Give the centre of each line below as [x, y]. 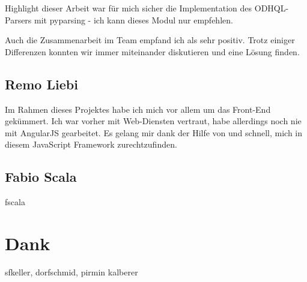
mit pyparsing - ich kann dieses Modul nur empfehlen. [134, 19]
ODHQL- [272, 8]
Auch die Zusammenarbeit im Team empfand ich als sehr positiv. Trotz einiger [150, 40]
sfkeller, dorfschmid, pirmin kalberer [71, 271]
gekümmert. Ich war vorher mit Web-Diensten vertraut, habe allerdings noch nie [153, 121]
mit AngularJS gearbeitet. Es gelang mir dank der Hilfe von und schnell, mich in [154, 132]
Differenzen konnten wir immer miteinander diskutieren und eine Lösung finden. [152, 51]
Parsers [18, 19]
